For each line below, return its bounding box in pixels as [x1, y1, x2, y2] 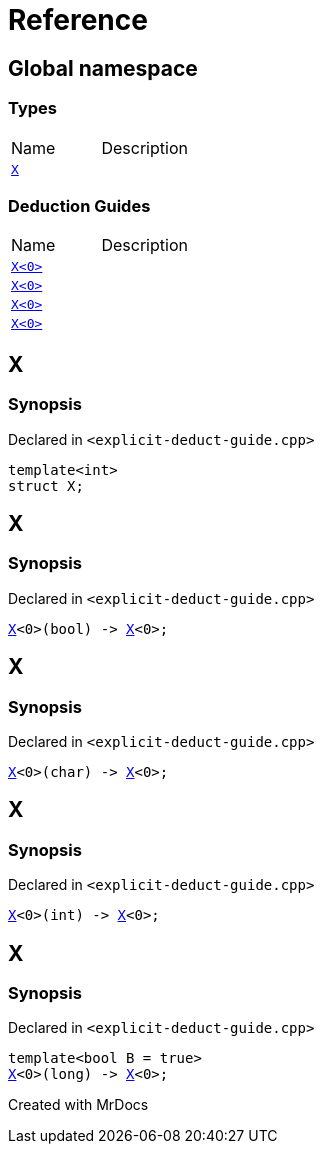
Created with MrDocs [8, 1096, 149, 1114]
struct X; [8, 477, 84, 494]
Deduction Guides [8, 195, 151, 216]
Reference [8, 3, 148, 37]
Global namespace [8, 55, 198, 81]
